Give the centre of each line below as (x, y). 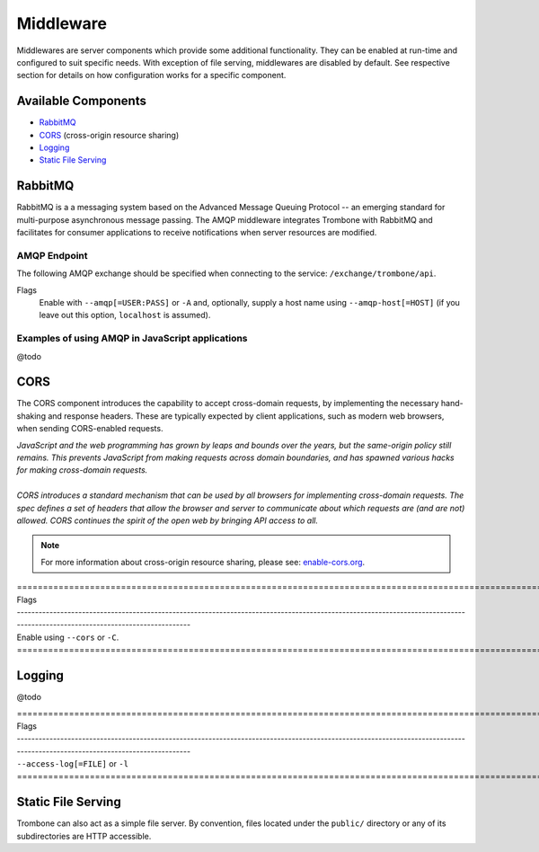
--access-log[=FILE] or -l (73, 763)
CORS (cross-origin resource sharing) (109, 135)
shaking (31, 416)
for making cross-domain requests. (82, 470)
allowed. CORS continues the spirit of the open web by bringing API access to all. (168, 520)
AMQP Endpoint (53, 255)
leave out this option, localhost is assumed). (125, 315)
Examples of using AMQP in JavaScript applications (132, 339)
